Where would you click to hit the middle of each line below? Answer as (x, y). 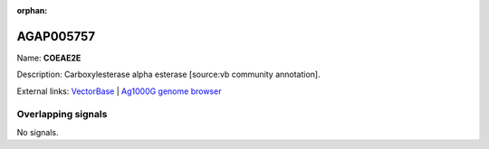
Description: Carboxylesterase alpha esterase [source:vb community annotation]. (168, 74)
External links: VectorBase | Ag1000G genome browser (119, 91)
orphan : (32, 10)
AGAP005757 (56, 36)
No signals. (38, 132)
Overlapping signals (62, 115)
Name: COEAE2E (49, 58)
